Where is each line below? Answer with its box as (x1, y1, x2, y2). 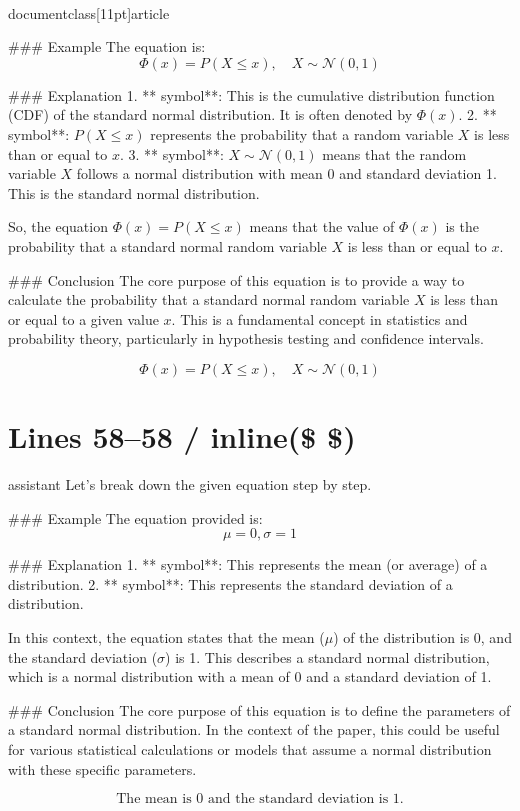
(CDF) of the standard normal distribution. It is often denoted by (8, 104, 413, 125)
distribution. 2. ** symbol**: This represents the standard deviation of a (8, 573, 453, 594)
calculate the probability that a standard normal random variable (8, 289, 410, 310)
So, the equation (8, 216, 108, 237)
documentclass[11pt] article (8, 2, 170, 23)
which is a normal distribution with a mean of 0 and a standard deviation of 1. (8, 666, 492, 687)
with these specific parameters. (8, 758, 197, 779)
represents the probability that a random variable (150, 123, 454, 144)
